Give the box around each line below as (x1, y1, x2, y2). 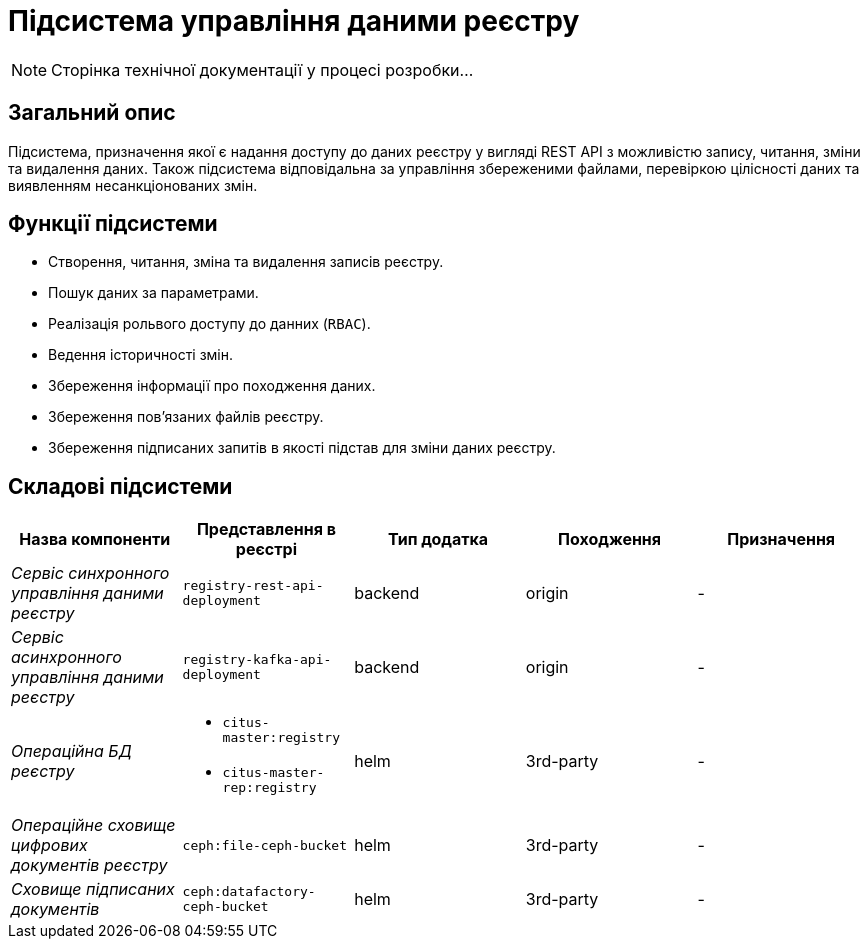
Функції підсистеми (8, 211, 218, 237)
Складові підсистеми (8, 473, 233, 499)
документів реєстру (11, 855, 168, 876)
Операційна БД (11, 741, 132, 762)
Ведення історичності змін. (48, 346, 234, 364)
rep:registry (222, 780, 317, 796)
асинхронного (11, 647, 122, 668)
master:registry (222, 730, 340, 746)
